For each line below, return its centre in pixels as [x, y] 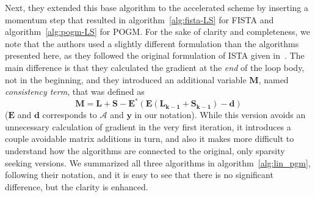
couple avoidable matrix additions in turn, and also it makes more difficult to [150, 139]
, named [273, 79]
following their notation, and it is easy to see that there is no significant [139, 175]
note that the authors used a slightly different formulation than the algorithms [152, 43]
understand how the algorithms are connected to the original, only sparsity [145, 151]
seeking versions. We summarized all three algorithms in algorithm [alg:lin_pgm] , [158, 162]
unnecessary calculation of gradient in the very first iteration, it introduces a [148, 126]
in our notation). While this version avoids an [220, 115]
